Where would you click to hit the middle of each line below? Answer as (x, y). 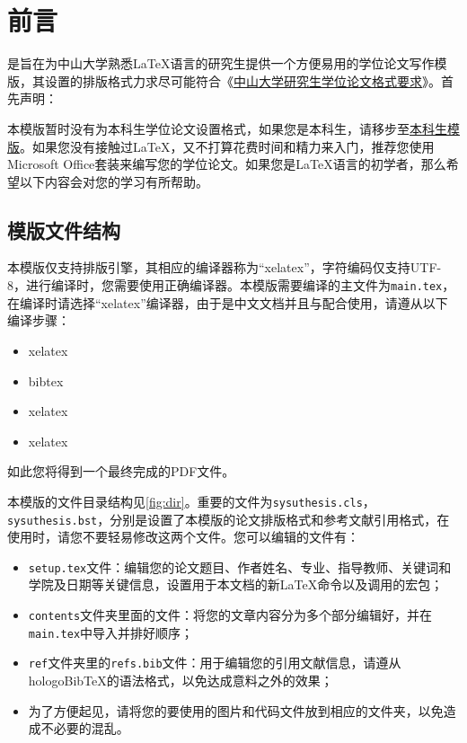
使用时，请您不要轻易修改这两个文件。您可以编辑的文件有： (183, 537)
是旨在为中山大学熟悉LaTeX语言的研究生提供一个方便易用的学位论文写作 (221, 63)
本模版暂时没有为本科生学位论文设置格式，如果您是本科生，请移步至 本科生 (227, 128)
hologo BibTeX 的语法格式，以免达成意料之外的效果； (181, 681)
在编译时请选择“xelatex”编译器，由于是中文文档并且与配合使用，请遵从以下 (228, 302)
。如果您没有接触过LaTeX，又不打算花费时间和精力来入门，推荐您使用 (227, 146)
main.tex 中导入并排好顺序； (111, 632)
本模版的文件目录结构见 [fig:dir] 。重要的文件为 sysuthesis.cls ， (191, 501)
